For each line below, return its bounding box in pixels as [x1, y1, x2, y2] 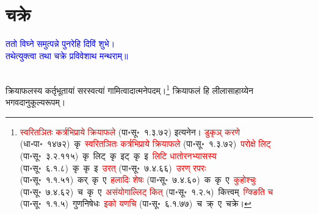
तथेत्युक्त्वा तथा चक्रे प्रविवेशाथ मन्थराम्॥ [5, 49, 128, 62]
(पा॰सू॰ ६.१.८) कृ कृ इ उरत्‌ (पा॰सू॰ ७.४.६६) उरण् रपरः [20, 161, 206, 174]
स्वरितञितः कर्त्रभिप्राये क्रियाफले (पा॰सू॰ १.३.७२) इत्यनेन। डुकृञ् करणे [20, 125, 240, 138]
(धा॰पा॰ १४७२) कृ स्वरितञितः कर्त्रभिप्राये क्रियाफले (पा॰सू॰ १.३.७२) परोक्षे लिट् [20, 137, 271, 150]
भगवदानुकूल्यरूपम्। [5, 96, 66, 109]
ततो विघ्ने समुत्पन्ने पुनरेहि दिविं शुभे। [5, 37, 115, 50]
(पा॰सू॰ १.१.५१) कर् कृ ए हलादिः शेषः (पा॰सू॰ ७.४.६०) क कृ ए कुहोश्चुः [20, 173, 256, 186]
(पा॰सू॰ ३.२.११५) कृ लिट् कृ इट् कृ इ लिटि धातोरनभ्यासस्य [20, 149, 217, 162]
